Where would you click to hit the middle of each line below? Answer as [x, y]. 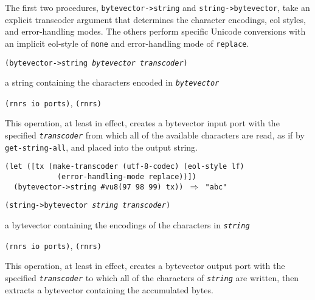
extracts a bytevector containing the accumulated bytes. [109, 289]
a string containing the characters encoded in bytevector [112, 82]
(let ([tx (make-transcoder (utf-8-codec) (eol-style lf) [125, 167]
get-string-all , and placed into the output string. [101, 147]
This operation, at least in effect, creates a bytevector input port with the [142, 123]
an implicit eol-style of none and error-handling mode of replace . [127, 43]
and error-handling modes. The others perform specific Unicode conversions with [155, 31]
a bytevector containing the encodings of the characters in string [127, 225]
